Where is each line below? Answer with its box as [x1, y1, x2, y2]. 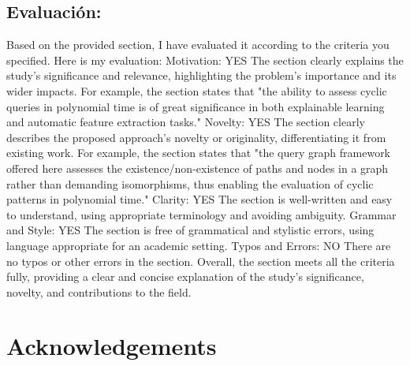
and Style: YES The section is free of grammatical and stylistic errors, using [6, 222, 375, 238]
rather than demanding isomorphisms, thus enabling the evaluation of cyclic [6, 175, 374, 192]
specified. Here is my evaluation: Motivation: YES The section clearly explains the [6, 51, 404, 68]
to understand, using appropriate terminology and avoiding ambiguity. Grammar [6, 206, 397, 222]
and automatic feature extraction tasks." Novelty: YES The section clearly [6, 114, 365, 130]
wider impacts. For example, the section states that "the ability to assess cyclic [6, 82, 387, 99]
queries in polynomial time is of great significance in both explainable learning [6, 98, 385, 114]
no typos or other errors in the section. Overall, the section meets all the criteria [6, 252, 395, 269]
